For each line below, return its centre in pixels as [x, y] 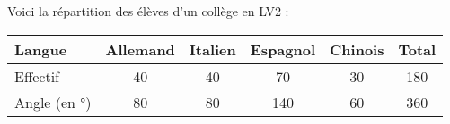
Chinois [357, 49]
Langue [41, 49]
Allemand [140, 49]
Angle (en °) [53, 102]
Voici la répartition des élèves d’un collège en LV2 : [148, 11]
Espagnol [283, 49]
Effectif [37, 76]
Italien [212, 49]
